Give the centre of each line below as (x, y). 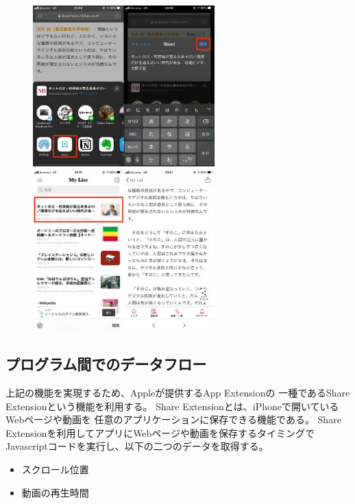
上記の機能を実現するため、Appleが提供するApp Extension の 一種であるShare (178, 392)
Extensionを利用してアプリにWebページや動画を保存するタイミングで (160, 432)
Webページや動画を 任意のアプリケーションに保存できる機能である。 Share (173, 419)
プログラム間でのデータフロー (106, 364)
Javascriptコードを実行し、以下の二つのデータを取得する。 (137, 446)
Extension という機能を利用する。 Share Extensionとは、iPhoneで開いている (172, 406)
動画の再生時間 (55, 492)
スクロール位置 (55, 469)
